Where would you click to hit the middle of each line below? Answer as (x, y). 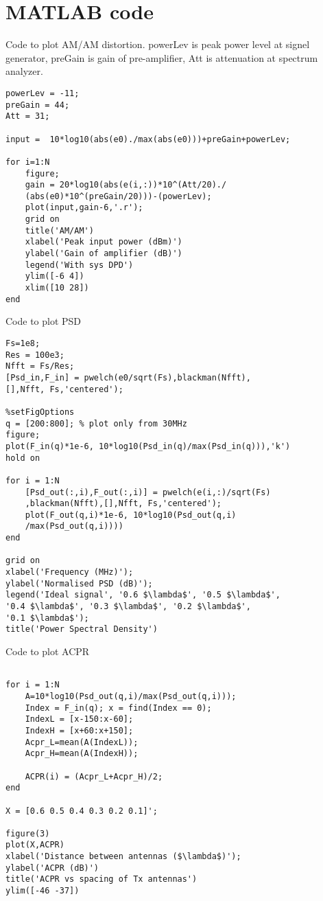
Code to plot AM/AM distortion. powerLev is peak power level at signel (158, 44)
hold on (23, 458)
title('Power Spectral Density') (82, 629)
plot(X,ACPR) (35, 845)
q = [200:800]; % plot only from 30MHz (96, 423)
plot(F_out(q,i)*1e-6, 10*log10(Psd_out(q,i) (131, 515)
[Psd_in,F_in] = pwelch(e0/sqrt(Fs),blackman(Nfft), (128, 377)
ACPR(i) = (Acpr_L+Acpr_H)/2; (94, 776)
